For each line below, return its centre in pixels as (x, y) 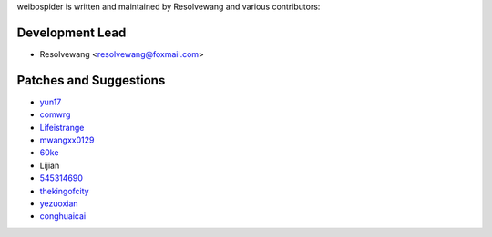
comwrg (55, 114)
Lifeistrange (62, 127)
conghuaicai (63, 216)
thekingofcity (65, 191)
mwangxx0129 (67, 140)
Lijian (50, 165)
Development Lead (72, 32)
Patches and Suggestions (91, 80)
